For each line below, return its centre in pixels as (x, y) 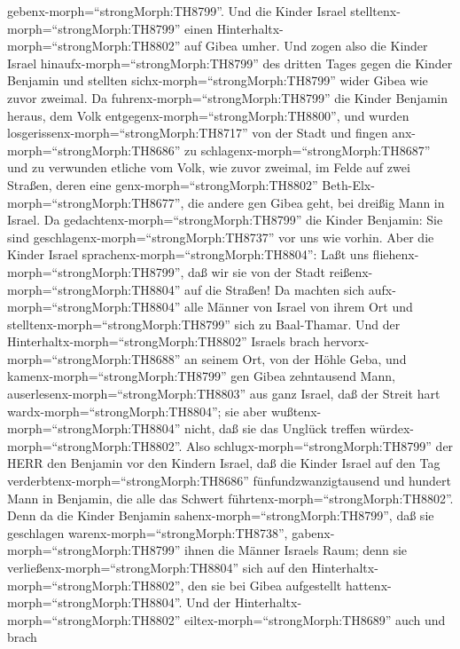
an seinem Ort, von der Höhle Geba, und (296, 358)
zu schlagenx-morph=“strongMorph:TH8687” (308, 150)
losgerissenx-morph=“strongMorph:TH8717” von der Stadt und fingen (198, 133)
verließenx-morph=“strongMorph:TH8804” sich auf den (158, 567)
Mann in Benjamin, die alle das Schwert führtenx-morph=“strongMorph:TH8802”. (230, 498)
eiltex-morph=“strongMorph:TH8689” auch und (315, 619)
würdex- (392, 428)
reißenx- (351, 271)
